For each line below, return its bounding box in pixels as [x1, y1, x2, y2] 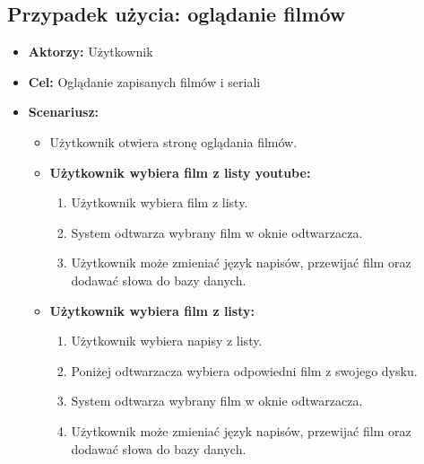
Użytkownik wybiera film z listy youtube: [49, 162, 311, 181]
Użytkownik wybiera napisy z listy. [71, 331, 263, 350]
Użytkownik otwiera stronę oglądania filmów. [49, 132, 298, 151]
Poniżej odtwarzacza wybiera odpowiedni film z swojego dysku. [71, 361, 418, 380]
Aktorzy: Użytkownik [28, 42, 153, 61]
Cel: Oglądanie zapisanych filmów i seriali [28, 72, 261, 91]
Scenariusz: [28, 102, 100, 121]
